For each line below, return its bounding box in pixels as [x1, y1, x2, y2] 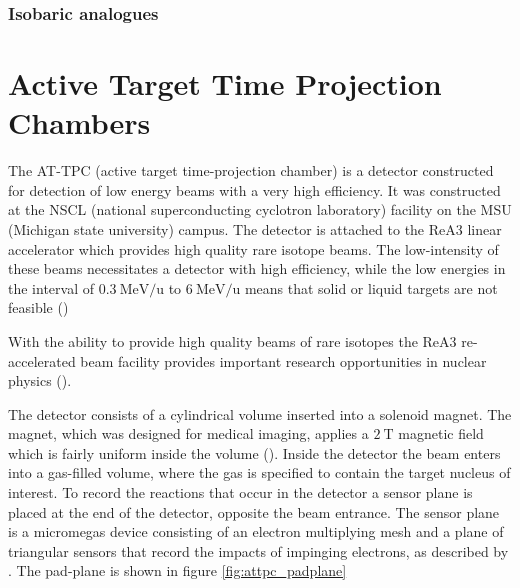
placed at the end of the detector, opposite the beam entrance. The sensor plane [8, 501, 500, 522]
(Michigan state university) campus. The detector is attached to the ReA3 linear [8, 218, 502, 239]
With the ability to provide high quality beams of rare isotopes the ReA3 [8, 330, 457, 351]
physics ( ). [8, 370, 72, 391]
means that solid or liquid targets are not [244, 277, 498, 298]
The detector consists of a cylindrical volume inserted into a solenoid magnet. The [8, 403, 512, 424]
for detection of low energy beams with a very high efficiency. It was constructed [8, 179, 501, 200]
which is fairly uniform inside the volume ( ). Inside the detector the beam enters [8, 442, 501, 463]
